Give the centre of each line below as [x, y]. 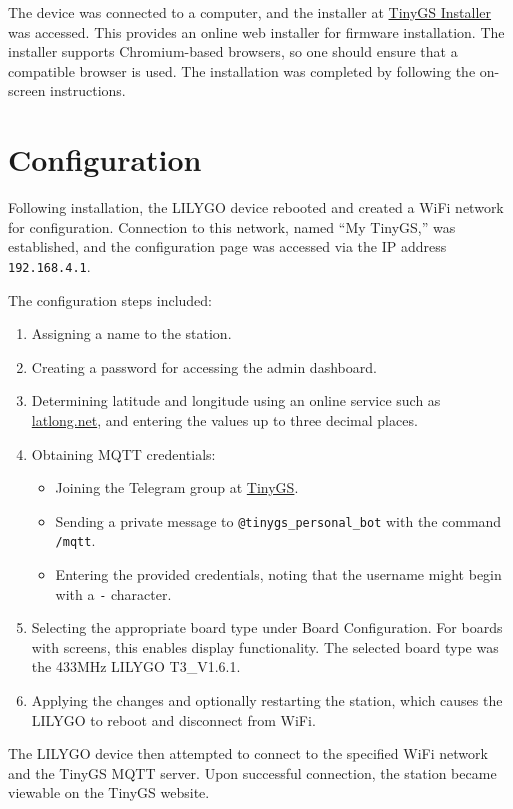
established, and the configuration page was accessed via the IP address [227, 246]
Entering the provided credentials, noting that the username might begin [278, 574]
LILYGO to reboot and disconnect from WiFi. [173, 719]
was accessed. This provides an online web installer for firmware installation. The [256, 31]
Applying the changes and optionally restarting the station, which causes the [267, 700]
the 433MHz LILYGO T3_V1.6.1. [136, 666]
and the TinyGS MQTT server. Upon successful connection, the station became [252, 772]
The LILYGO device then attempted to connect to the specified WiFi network [248, 753]
